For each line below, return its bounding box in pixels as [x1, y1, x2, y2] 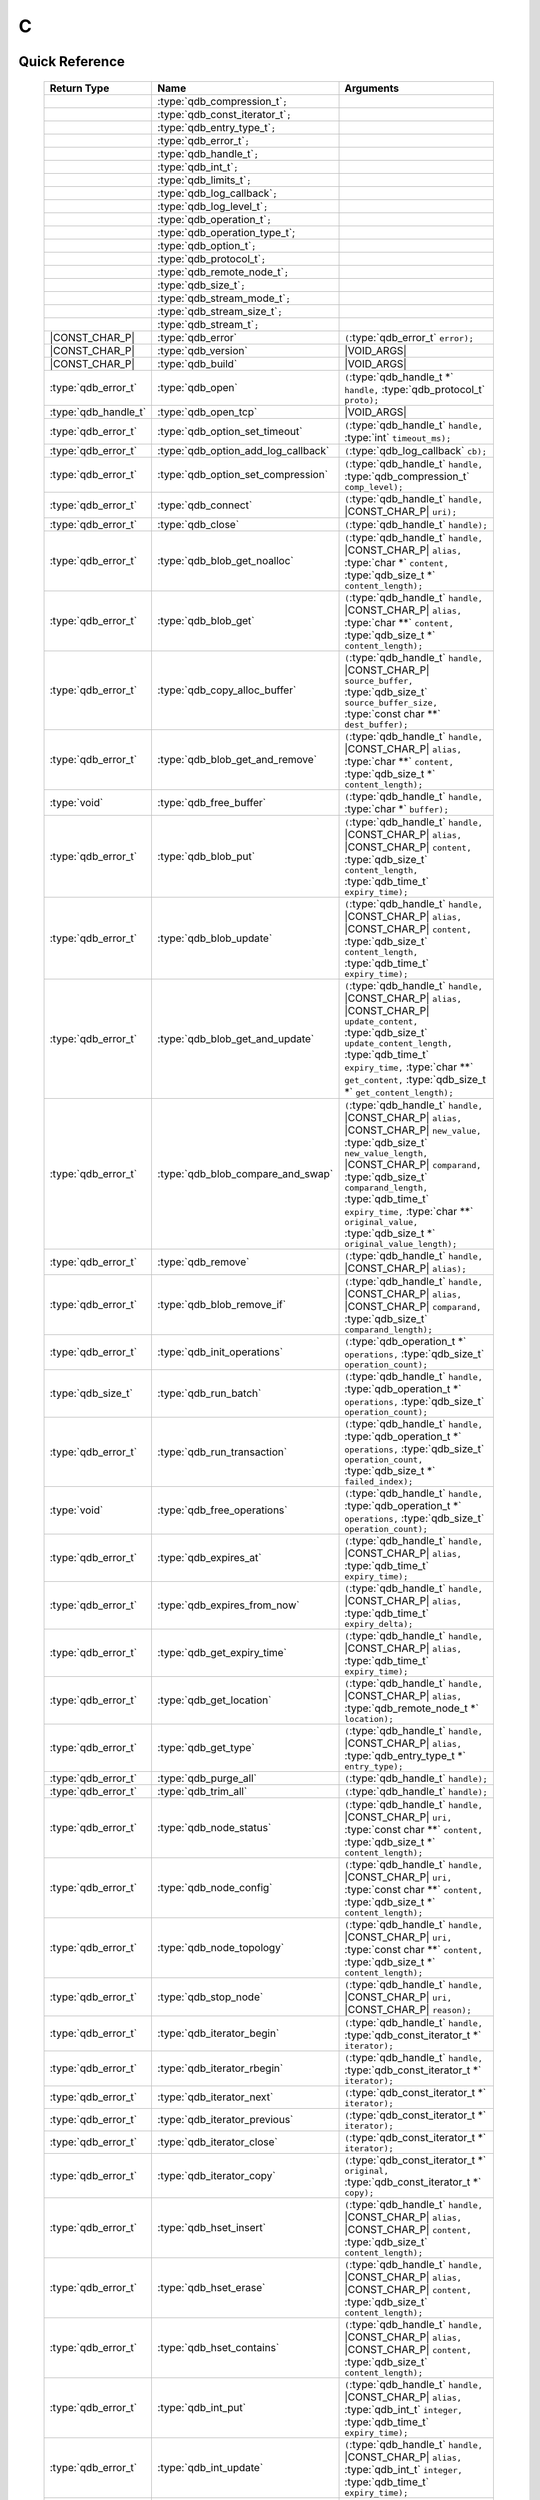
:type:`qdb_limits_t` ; [157, 173, 252, 187]
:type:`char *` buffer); [344, 801, 449, 815]
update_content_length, [344, 1038, 453, 1049]
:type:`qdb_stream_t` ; [157, 317, 260, 331]
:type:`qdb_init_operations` [157, 1345, 284, 1359]
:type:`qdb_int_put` [157, 2401, 247, 2415]
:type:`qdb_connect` [157, 498, 253, 512]
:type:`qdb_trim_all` [157, 1784, 248, 1798]
